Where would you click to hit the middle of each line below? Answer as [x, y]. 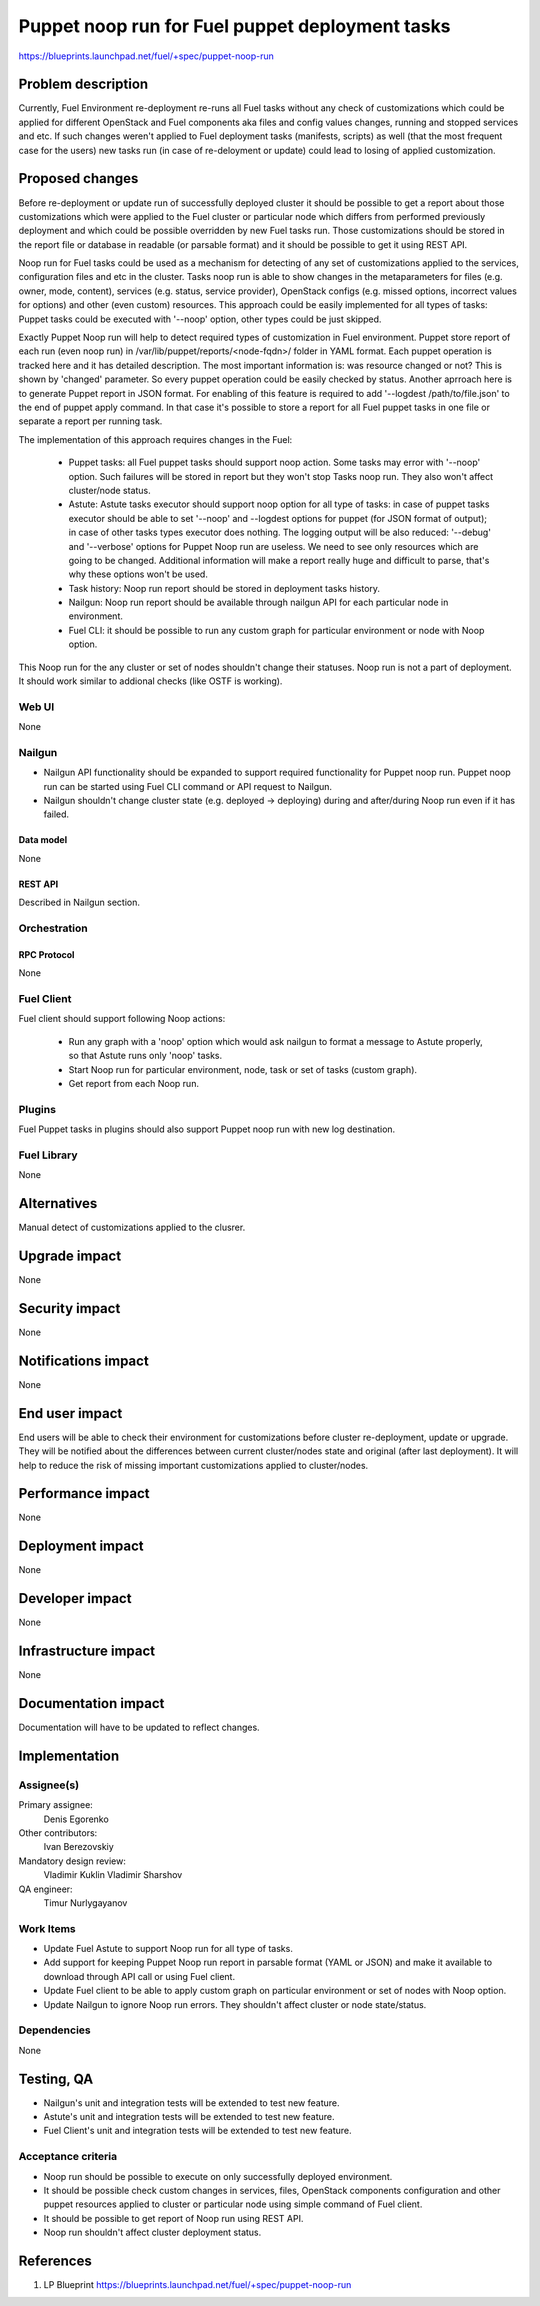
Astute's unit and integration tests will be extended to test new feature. [189, 2117]
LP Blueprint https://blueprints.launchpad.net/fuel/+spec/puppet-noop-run [197, 2285]
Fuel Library [48, 1155]
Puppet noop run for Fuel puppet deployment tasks [234, 26]
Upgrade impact [70, 1255]
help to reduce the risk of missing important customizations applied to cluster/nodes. [193, 1465]
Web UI [36, 707]
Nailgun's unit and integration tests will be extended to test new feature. [191, 2102]
